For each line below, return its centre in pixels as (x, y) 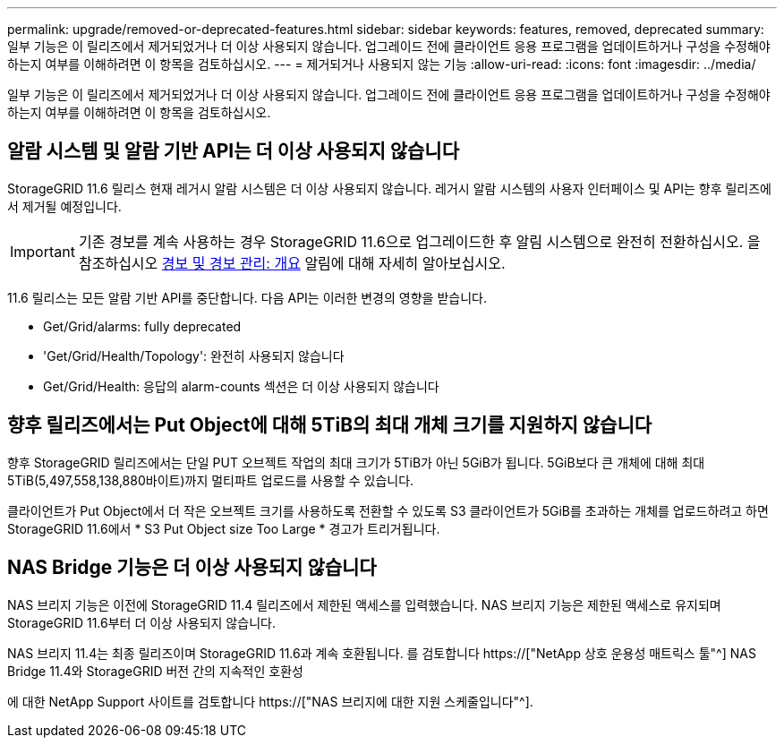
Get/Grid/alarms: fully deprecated (142, 326)
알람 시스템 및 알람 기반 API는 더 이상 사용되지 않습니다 (233, 151)
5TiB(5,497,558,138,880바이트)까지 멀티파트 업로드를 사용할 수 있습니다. (211, 480)
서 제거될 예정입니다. (64, 206)
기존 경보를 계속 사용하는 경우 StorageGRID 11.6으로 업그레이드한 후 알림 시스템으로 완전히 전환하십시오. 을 (419, 241)
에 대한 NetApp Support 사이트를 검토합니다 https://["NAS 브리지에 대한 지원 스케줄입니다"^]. (270, 701)
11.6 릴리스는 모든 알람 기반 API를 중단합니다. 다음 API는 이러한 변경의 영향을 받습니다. (247, 297)
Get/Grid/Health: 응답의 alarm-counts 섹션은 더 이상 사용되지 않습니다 (241, 386)
